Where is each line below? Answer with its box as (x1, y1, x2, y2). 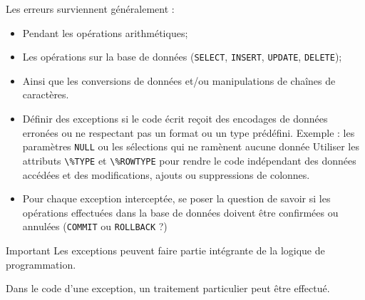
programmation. (6, 257, 76, 271)
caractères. (22, 87, 69, 102)
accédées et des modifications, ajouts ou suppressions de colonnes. (22, 167, 310, 182)
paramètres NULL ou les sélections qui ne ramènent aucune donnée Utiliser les (22, 139, 359, 154)
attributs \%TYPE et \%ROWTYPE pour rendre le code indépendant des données (22, 152, 356, 167)
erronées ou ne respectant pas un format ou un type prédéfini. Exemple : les (22, 125, 355, 140)
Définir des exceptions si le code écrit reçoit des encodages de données (22, 111, 328, 126)
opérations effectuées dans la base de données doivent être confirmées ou (22, 205, 339, 219)
